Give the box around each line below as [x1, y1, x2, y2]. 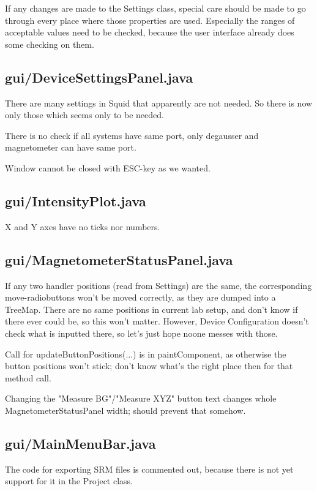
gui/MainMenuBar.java [5, 433, 156, 452]
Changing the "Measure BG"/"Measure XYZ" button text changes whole [5, 392, 277, 405]
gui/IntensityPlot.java [5, 191, 146, 210]
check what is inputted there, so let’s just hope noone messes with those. [5, 326, 278, 339]
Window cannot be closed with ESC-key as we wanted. [5, 161, 211, 174]
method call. [5, 371, 51, 384]
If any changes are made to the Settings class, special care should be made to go [5, 2, 306, 14]
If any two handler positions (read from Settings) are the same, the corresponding [5, 279, 312, 291]
